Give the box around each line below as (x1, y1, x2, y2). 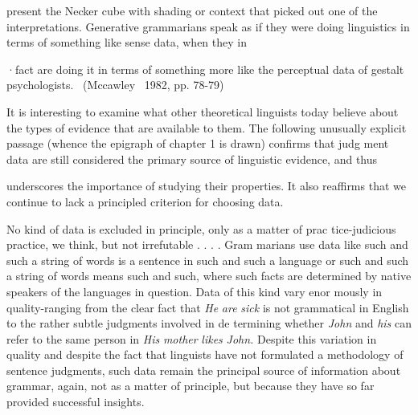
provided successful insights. (6, 393, 145, 410)
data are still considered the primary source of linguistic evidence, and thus (6, 150, 378, 167)
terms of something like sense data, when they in (6, 34, 247, 51)
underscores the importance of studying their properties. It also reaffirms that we (6, 177, 406, 194)
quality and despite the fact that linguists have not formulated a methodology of (6, 346, 404, 363)
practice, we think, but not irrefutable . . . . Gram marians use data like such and (6, 236, 408, 253)
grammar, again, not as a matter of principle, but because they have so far (6, 377, 375, 394)
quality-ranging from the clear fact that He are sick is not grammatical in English (6, 299, 409, 315)
